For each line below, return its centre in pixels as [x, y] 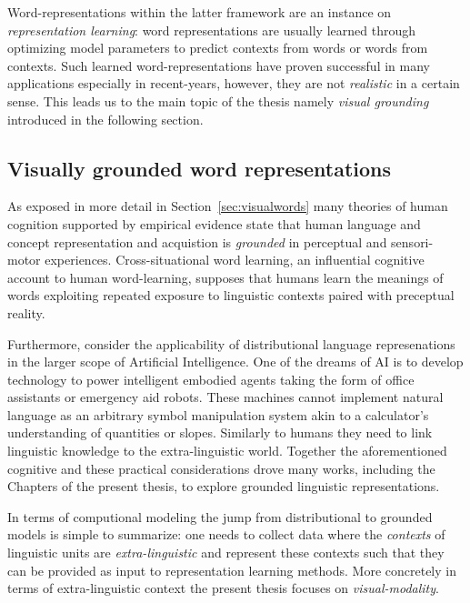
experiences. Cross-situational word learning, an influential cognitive [235, 260]
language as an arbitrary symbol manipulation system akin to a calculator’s [218, 414]
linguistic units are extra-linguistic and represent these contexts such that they [226, 553]
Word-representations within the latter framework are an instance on [200, 12]
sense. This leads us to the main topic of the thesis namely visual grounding [218, 100]
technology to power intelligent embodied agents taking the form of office [211, 379]
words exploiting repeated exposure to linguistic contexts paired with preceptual [231, 295]
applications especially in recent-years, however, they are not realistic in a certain [234, 83]
